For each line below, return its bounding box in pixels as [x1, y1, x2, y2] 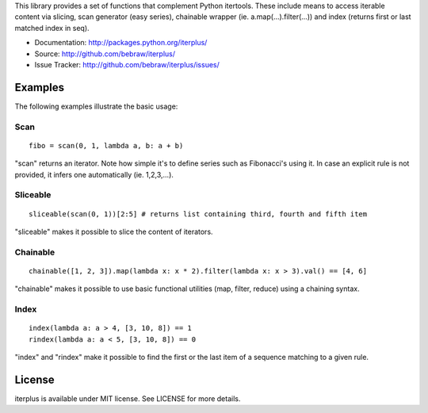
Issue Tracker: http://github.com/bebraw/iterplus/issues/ [34, 59, 220, 69]
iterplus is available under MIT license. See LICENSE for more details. [14, 393, 241, 403]
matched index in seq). [14, 23, 90, 33]
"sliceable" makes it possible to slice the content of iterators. [14, 227, 213, 236]
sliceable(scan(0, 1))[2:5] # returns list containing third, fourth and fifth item [29, 209, 368, 218]
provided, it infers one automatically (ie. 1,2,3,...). [14, 170, 174, 179]
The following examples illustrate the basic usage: [14, 101, 178, 111]
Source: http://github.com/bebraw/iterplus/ [34, 48, 176, 59]
